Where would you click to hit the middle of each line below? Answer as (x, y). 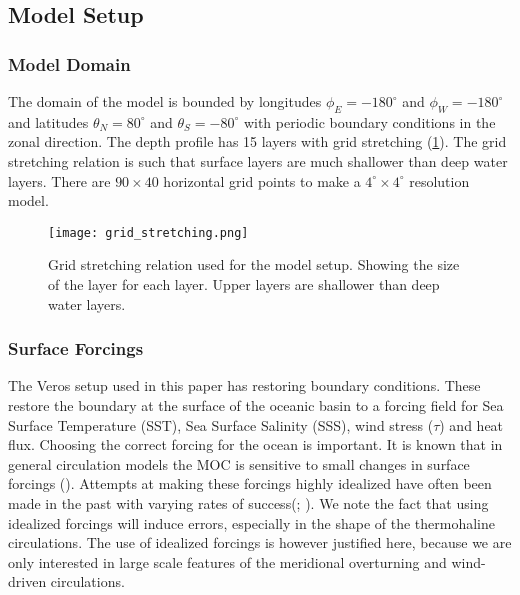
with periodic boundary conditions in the (369, 121)
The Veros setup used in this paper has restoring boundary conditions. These (244, 385)
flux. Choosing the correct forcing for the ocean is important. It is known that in (255, 444)
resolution (439, 180)
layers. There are (59, 180)
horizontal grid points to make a (262, 180)
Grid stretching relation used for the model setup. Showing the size (254, 264)
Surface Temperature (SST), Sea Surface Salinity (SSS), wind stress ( (221, 424)
